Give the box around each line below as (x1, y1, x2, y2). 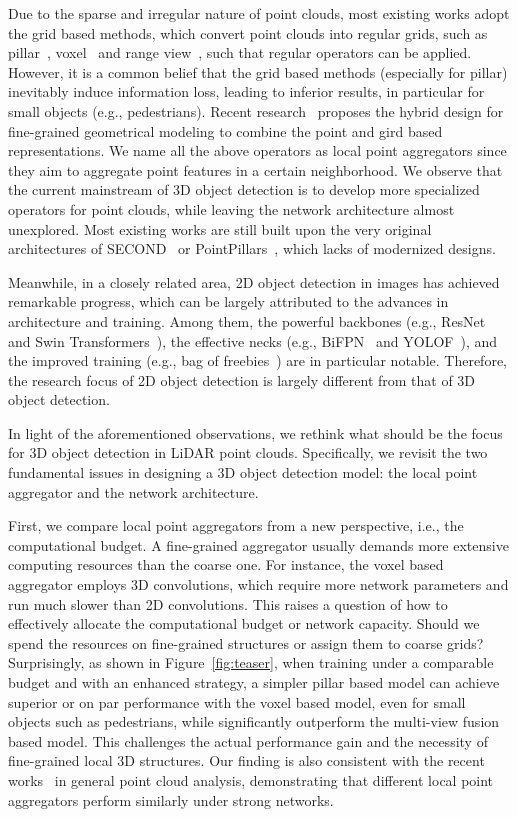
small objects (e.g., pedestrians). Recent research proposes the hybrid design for (8, 100, 504, 121)
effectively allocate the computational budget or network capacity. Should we (8, 613, 480, 634)
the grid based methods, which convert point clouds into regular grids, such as (8, 22, 488, 43)
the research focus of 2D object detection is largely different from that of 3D (8, 369, 476, 390)
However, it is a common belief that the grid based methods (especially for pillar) (8, 61, 508, 82)
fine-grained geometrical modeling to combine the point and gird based (8, 120, 443, 141)
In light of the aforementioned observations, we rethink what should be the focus (8, 422, 503, 443)
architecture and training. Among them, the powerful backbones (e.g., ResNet (8, 310, 486, 331)
